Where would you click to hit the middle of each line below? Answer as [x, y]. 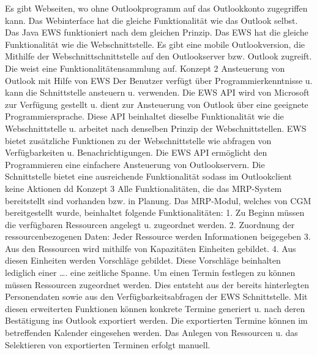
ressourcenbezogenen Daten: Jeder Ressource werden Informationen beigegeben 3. [158, 236]
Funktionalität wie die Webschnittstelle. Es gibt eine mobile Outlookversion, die [155, 44]
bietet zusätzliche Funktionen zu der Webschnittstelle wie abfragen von [138, 140]
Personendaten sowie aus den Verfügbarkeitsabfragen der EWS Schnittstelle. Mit [156, 296]
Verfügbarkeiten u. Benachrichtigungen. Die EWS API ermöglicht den [136, 152]
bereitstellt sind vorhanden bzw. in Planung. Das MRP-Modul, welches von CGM [158, 200]
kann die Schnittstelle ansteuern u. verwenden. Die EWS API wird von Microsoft [157, 92]
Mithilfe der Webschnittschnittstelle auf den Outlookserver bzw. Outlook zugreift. [158, 56]
